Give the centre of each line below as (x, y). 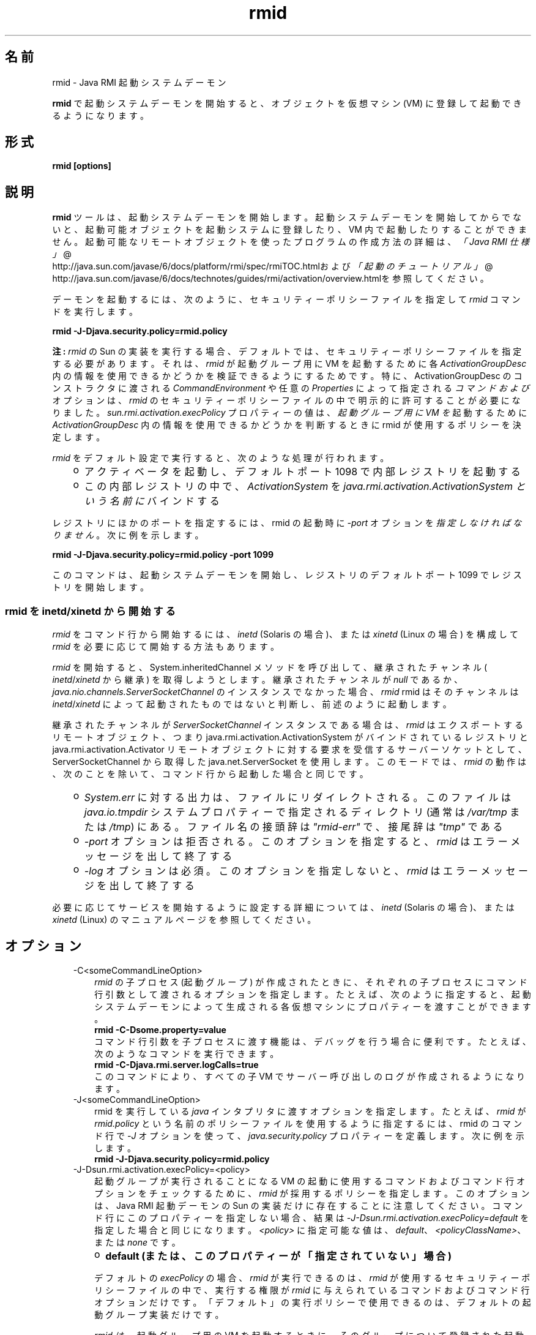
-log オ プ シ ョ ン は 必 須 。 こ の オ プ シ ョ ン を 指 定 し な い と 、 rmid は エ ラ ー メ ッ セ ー (306, 871)
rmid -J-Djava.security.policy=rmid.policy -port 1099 (163, 555)
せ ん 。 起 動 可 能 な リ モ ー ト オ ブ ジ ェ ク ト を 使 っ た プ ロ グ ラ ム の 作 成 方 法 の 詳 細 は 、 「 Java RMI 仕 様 (291, 242)
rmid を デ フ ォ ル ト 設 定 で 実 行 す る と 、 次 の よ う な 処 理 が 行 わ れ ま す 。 (221, 458)
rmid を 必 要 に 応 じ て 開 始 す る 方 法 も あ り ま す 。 (166, 647)
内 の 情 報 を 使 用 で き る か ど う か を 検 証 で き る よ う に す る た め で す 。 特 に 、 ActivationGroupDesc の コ (287, 376)
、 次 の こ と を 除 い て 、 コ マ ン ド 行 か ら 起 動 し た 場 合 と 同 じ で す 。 (210, 774)
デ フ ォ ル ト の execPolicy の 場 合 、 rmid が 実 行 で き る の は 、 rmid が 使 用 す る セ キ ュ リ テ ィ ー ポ (312, 1277)
